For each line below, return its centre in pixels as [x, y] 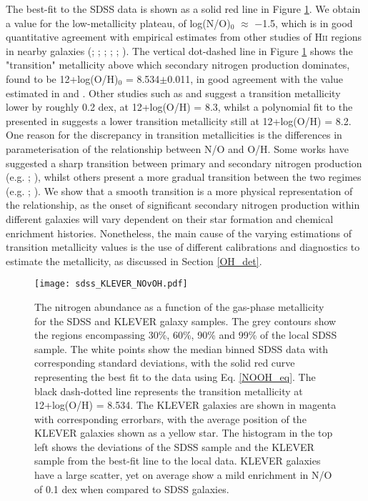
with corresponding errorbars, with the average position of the [170, 418]
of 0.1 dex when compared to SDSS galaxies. [132, 488]
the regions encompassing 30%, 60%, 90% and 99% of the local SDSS [186, 335]
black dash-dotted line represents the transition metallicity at [169, 391]
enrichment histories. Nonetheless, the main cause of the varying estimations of [179, 233]
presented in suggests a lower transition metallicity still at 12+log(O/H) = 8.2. [179, 120]
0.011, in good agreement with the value [255, 78]
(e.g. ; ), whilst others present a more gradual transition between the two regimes [184, 177]
